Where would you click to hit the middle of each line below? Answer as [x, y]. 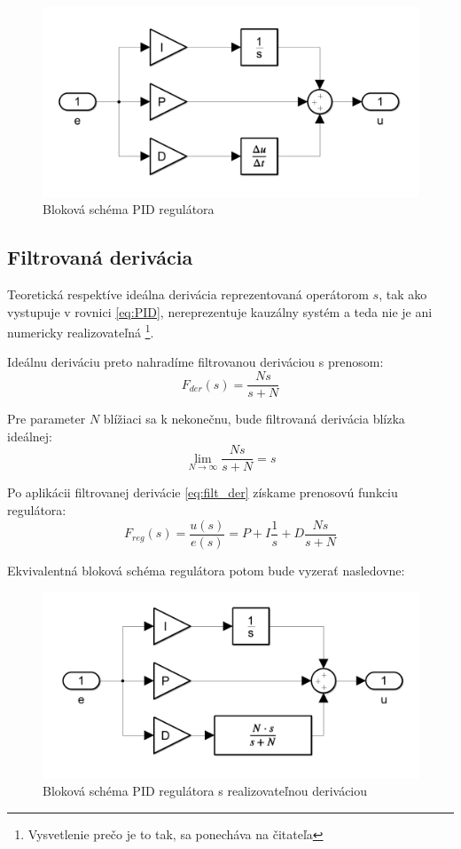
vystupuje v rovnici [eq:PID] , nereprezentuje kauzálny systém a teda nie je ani [220, 311]
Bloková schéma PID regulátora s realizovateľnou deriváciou [205, 791]
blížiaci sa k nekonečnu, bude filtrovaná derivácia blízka [254, 419]
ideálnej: [30, 436]
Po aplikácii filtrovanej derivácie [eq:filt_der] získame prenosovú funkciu [203, 492]
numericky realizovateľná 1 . [81, 331]
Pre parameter [47, 419]
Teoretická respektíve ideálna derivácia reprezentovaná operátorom [188, 294]
